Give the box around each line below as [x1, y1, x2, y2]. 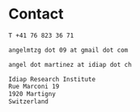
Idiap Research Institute [8, 75, 95, 83]
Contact [8, 5, 64, 23]
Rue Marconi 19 [8, 82, 60, 91]
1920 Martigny [8, 90, 57, 98]
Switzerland [8, 97, 49, 106]
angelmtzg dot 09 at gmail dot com [8, 46, 129, 54]
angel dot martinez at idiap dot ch [8, 60, 132, 68]
